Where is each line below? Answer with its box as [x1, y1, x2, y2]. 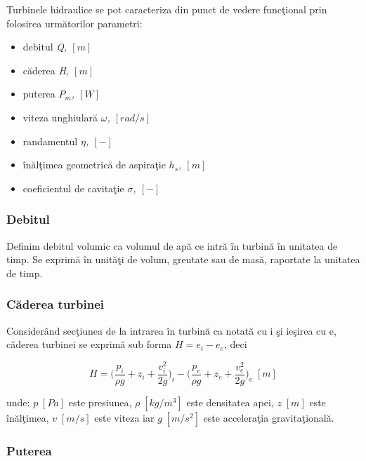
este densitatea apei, [186, 395, 274, 410]
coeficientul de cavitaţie [22, 180, 124, 195]
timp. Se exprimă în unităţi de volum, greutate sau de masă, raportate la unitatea [6, 252, 360, 267]
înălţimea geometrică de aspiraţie [22, 157, 166, 172]
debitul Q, [22, 39, 67, 54]
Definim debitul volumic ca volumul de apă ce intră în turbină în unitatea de [6, 238, 338, 253]
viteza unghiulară [22, 109, 98, 124]
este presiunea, [68, 395, 132, 410]
